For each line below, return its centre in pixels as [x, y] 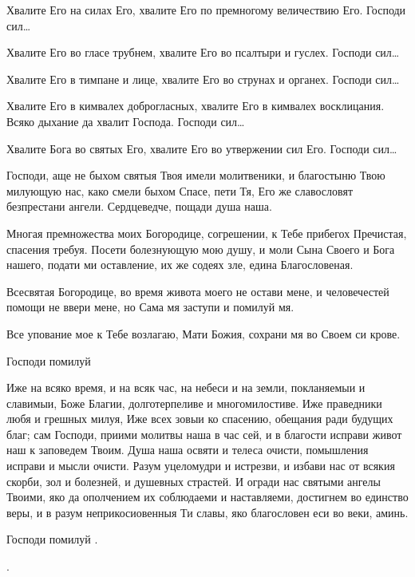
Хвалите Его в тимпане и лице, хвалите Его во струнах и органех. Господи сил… [203, 79]
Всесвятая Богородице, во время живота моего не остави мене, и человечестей [198, 291]
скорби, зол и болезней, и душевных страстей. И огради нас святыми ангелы [194, 481]
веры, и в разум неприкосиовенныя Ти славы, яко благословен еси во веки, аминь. [207, 512]
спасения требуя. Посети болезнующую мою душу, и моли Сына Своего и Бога [201, 249]
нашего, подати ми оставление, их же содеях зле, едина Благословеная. [180, 265]
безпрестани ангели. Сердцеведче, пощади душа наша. [139, 206]
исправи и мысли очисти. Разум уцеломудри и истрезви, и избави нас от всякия [201, 466]
